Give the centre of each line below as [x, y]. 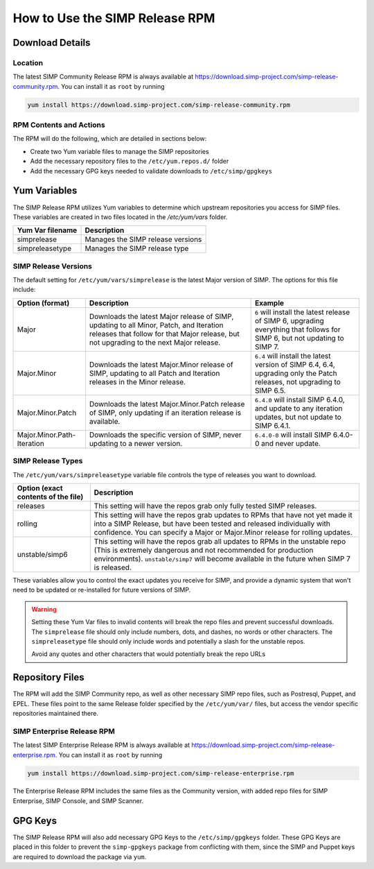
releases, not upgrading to [298, 381]
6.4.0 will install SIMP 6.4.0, [300, 399]
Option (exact [40, 488]
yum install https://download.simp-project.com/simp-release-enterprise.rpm [161, 773]
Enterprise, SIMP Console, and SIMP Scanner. [78, 800]
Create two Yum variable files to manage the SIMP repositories [119, 151]
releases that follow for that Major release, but [164, 334]
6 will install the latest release [303, 312]
